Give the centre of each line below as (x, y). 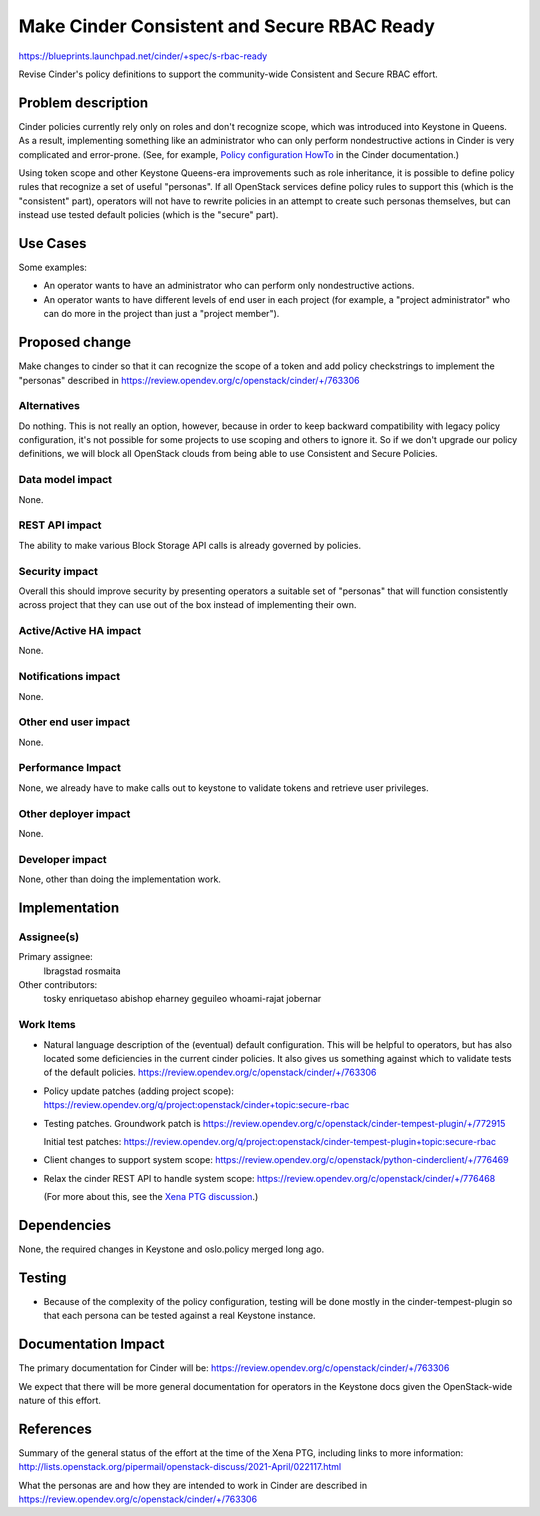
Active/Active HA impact (80, 631)
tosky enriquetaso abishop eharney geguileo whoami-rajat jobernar (182, 999)
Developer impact (62, 859)
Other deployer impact (74, 813)
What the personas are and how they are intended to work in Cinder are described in (193, 1485)
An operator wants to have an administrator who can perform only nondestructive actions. (229, 286)
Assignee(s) (49, 937)
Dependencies (65, 1225)
